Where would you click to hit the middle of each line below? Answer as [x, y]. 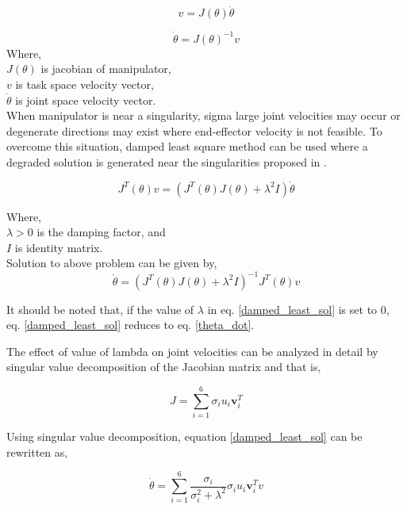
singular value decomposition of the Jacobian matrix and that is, [164, 367]
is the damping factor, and [101, 232]
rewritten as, [37, 452]
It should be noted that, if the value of [100, 309]
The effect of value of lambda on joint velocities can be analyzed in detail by [192, 351]
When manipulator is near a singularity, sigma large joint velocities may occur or [203, 115]
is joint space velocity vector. [86, 100]
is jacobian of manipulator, [106, 69]
